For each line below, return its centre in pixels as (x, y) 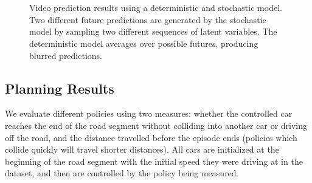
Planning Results (60, 88)
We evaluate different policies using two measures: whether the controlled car (149, 113)
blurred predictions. (66, 55)
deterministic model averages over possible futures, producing (144, 43)
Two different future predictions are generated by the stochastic (148, 19)
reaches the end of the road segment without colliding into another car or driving (156, 125)
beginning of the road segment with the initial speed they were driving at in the (154, 161)
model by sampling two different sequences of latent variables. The (153, 31)
